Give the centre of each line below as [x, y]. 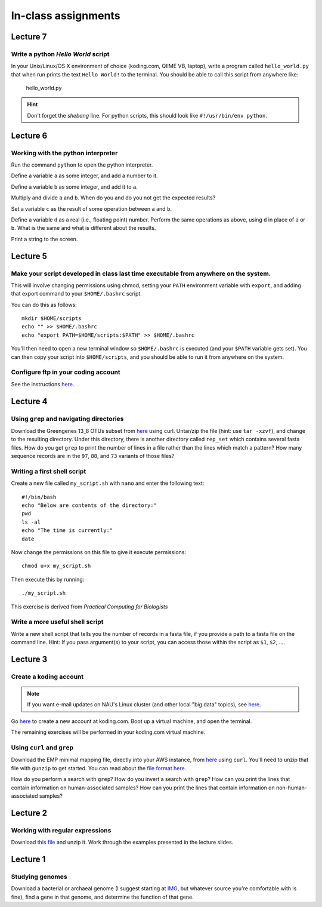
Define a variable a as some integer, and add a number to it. [84, 176]
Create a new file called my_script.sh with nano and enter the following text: [108, 483]
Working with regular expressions [61, 830]
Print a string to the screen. [44, 239]
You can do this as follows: [44, 305]
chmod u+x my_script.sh [56, 566]
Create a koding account [47, 677]
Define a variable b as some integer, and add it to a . [75, 187]
